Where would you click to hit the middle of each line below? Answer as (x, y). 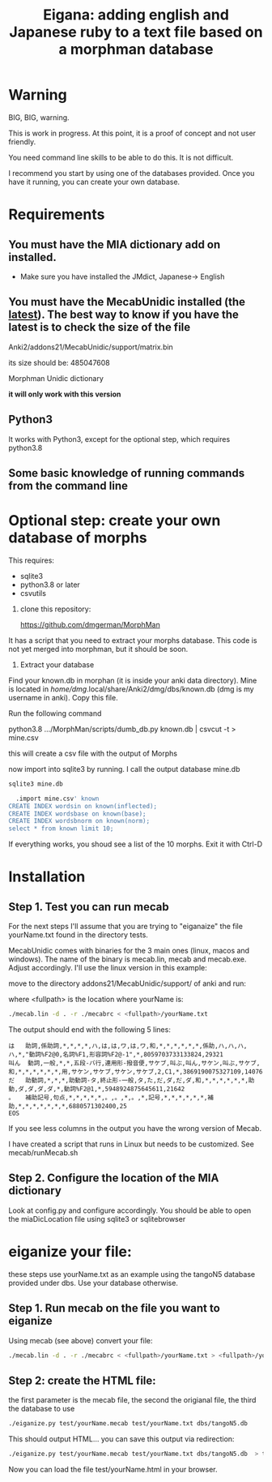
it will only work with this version (65, 394)
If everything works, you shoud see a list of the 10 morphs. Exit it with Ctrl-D (136, 844)
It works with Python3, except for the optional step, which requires (119, 439)
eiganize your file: (70, 1252)
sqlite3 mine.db (36, 784)
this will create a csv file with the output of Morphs (93, 753)
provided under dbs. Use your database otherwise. (93, 1283)
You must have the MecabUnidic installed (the (127, 302)
